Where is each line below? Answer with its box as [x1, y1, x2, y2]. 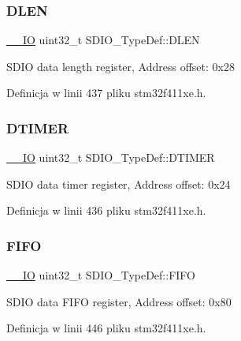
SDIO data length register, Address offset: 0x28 [6, 58, 235, 74]
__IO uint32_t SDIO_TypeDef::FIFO [6, 267, 195, 283]
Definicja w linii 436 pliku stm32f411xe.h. [6, 202, 206, 219]
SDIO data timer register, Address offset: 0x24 [6, 175, 231, 192]
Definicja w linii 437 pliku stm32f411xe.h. [6, 84, 206, 101]
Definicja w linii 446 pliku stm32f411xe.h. [6, 320, 206, 336]
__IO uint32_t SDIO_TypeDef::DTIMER [6, 149, 215, 166]
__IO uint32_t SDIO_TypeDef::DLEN [6, 32, 200, 48]
